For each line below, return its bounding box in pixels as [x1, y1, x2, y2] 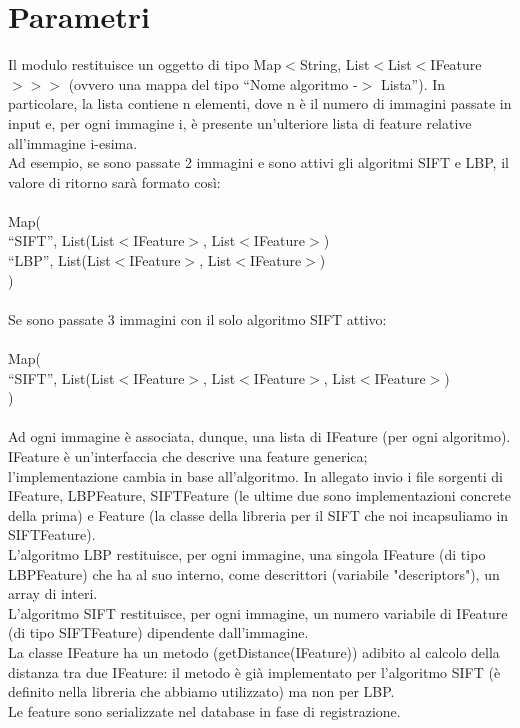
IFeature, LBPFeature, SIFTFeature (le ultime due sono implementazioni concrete [8, 485, 511, 506]
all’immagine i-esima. [8, 132, 138, 153]
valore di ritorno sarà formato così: [8, 171, 221, 192]
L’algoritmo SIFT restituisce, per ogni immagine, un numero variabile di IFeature [8, 602, 508, 623]
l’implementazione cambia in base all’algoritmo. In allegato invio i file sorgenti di [8, 465, 503, 486]
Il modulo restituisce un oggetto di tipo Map [8, 54, 282, 75]
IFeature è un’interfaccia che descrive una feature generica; [8, 446, 368, 466]
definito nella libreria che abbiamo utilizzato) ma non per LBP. [8, 681, 395, 702]
